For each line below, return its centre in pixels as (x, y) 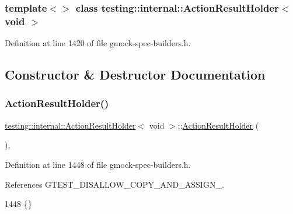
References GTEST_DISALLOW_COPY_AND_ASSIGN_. (114, 184)
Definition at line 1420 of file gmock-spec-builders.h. (98, 43)
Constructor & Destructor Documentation (135, 75)
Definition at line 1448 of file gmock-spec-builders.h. (98, 164)
